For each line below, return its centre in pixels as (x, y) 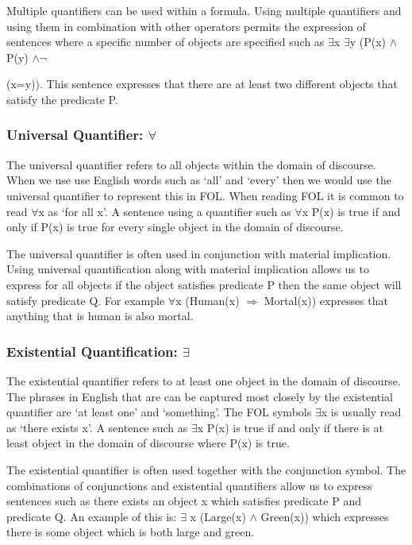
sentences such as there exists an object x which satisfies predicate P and (184, 501)
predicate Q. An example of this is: (92, 516)
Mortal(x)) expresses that (326, 300)
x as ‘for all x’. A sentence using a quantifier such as (165, 211)
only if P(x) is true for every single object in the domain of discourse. (175, 227)
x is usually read (361, 412)
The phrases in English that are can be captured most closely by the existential (200, 396)
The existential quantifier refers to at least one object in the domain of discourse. (204, 380)
